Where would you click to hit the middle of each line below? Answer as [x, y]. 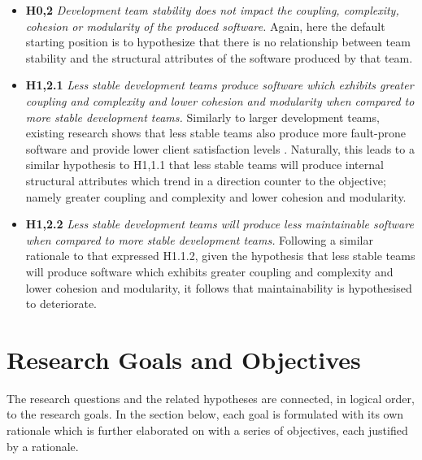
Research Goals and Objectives [184, 359]
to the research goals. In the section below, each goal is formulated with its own [205, 414]
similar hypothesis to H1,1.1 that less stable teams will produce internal [204, 165]
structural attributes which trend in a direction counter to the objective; [206, 180]
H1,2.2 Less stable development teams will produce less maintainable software [220, 224]
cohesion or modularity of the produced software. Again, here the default [205, 26]
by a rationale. [43, 446]
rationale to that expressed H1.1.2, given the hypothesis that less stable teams [220, 256]
